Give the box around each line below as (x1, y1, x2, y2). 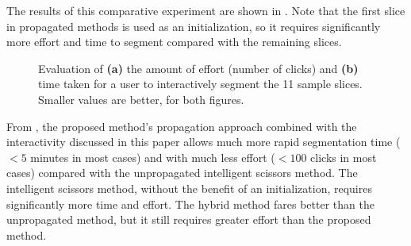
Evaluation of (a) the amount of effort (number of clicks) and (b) (38, 60, 359, 76)
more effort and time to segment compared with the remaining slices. (6, 33, 342, 50)
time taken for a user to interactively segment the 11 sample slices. (38, 75, 363, 92)
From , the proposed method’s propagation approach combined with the (6, 117, 357, 134)
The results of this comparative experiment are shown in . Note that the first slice (6, 2, 405, 18)
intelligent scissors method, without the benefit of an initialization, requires (6, 179, 372, 196)
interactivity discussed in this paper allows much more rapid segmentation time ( (6, 133, 401, 150)
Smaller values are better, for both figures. (38, 90, 244, 107)
